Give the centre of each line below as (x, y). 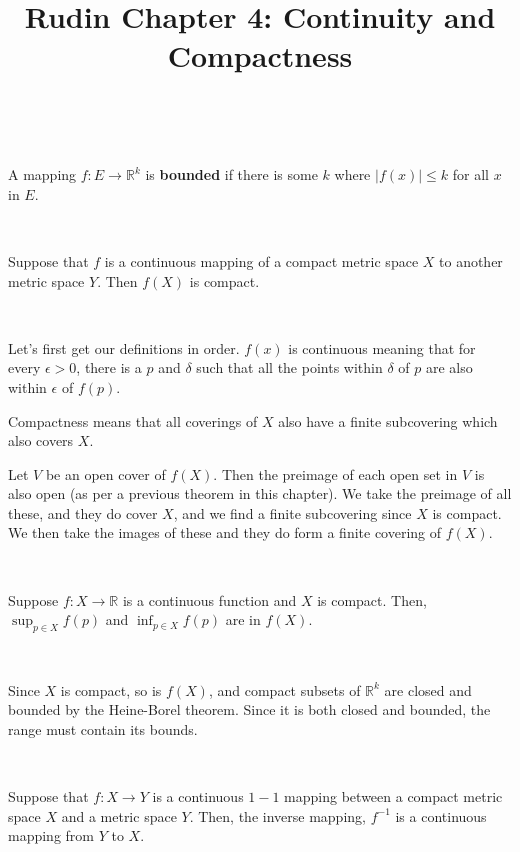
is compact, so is (111, 689)
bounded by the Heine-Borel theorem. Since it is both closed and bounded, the (249, 709)
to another (471, 260)
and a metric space (119, 815)
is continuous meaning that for (382, 347)
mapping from (51, 835)
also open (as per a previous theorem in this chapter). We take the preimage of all (260, 493)
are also (449, 367)
